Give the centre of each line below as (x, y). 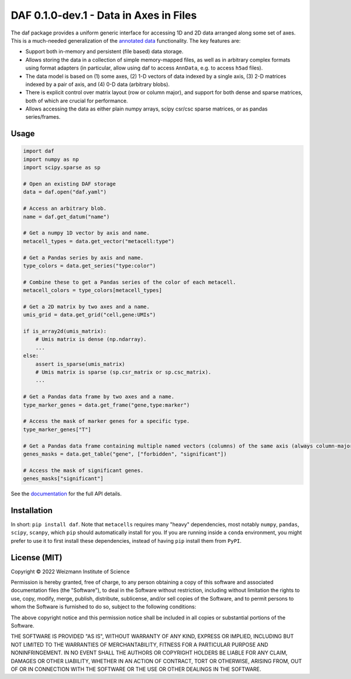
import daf (39, 151)
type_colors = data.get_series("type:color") (90, 266)
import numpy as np (51, 159)
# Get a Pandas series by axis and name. (83, 258)
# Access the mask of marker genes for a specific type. (106, 421)
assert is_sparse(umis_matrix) (80, 364)
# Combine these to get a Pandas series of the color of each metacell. (130, 282)
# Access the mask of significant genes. (83, 470)
